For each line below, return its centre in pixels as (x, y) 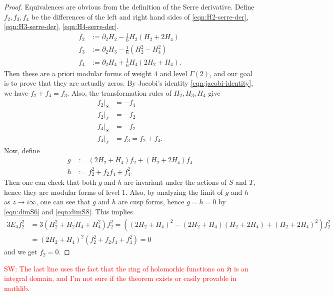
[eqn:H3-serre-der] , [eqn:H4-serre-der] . (61, 26)
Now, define (22, 150)
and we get (21, 252)
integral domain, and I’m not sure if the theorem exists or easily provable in (120, 278)
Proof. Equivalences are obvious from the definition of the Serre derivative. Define (129, 7)
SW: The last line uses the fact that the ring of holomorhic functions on (114, 268)
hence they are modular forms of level (62, 192)
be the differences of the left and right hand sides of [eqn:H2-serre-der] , (140, 16)
